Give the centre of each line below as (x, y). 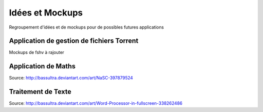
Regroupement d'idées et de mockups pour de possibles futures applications (86, 27)
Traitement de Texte (40, 92)
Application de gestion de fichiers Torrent (74, 41)
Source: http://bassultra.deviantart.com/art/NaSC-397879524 (71, 78)
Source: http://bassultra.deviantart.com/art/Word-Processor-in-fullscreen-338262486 (96, 103)
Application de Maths (42, 66)
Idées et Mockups (46, 13)
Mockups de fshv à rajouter (37, 52)
